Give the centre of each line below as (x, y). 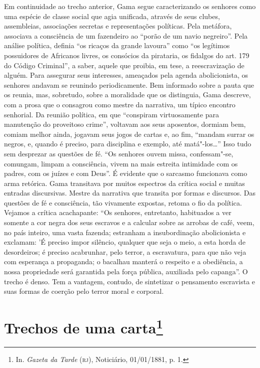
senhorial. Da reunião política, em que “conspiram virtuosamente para (111, 114)
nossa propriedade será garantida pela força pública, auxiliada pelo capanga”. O (126, 271)
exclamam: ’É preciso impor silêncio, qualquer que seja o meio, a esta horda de (125, 242)
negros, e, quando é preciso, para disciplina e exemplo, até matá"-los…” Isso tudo (128, 144)
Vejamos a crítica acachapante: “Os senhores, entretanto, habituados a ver (118, 212)
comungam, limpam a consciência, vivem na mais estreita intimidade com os (121, 163)
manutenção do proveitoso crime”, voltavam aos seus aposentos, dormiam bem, (125, 124)
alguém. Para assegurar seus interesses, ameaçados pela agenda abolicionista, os (126, 75)
